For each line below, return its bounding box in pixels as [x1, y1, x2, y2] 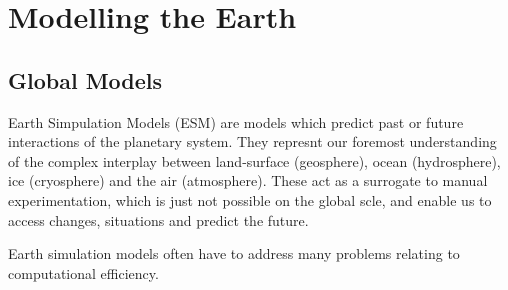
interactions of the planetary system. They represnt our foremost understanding [8, 131, 497, 152]
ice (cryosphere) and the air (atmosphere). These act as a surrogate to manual [8, 170, 488, 191]
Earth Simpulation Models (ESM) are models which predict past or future [8, 111, 464, 132]
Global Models [8, 64, 163, 95]
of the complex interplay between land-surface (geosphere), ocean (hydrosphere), [8, 150, 501, 171]
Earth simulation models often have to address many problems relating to [8, 243, 460, 264]
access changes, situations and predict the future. [8, 209, 309, 230]
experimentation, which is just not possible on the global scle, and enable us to [8, 189, 492, 210]
